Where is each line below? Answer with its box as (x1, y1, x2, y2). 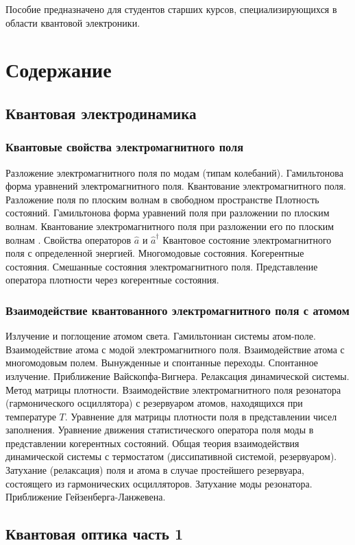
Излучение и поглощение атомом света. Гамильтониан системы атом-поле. (5, 329, 316, 343)
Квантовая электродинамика (5, 102, 197, 123)
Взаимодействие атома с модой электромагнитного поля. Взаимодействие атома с (5, 342, 345, 356)
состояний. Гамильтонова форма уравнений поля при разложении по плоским (5, 205, 330, 220)
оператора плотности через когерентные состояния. (5, 272, 219, 287)
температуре (5, 409, 56, 423)
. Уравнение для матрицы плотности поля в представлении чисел (64, 409, 337, 423)
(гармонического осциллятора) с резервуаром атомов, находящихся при (5, 396, 303, 410)
